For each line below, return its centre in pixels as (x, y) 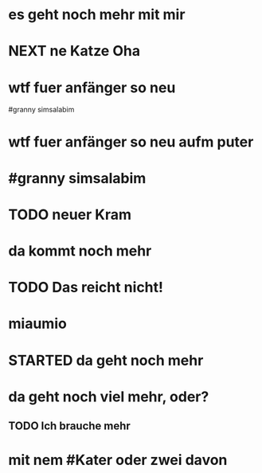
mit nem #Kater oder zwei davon (118, 460)
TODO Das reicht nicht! (86, 287)
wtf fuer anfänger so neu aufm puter (131, 142)
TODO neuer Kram (70, 215)
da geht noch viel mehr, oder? (109, 397)
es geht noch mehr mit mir (97, 15)
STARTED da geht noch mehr (106, 360)
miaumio (38, 324)
